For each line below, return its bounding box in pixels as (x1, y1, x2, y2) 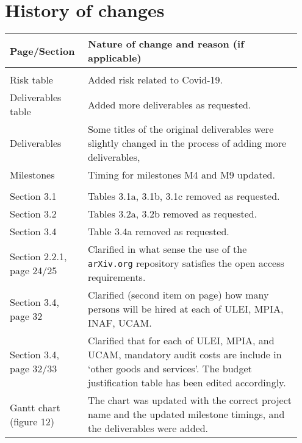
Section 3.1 (10, 189, 57, 204)
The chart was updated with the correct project (87, 393, 292, 408)
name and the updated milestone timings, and (87, 407, 285, 422)
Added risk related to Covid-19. (87, 73, 223, 87)
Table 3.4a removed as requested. (87, 224, 229, 239)
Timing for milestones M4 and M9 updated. (87, 168, 275, 182)
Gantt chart (10, 400, 60, 414)
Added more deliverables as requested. (87, 97, 251, 112)
